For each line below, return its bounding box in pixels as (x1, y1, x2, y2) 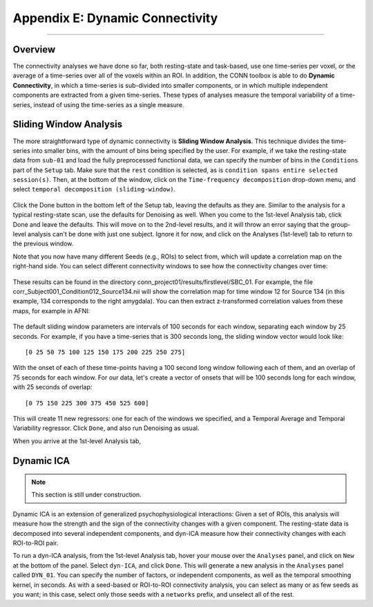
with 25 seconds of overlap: (12, 383, 93, 391)
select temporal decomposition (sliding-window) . (12, 185, 176, 194)
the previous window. (12, 239, 74, 248)
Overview (12, 44, 56, 55)
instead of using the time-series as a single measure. (33, 100, 184, 109)
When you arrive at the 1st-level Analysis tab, (12, 436, 142, 445)
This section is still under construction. (31, 491, 142, 499)
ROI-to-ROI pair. (12, 539, 59, 548)
